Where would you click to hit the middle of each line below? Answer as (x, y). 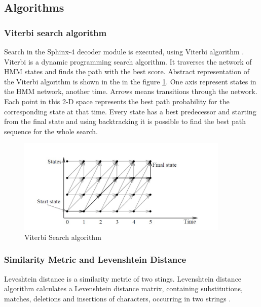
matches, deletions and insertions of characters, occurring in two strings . (118, 298)
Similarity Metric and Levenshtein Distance (95, 259)
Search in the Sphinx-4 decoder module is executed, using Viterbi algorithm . (124, 51)
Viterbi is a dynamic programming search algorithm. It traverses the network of (128, 61)
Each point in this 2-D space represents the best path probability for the (117, 101)
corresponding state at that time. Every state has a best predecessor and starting (130, 111)
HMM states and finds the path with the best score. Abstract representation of (127, 71)
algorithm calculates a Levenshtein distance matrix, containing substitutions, (123, 288)
